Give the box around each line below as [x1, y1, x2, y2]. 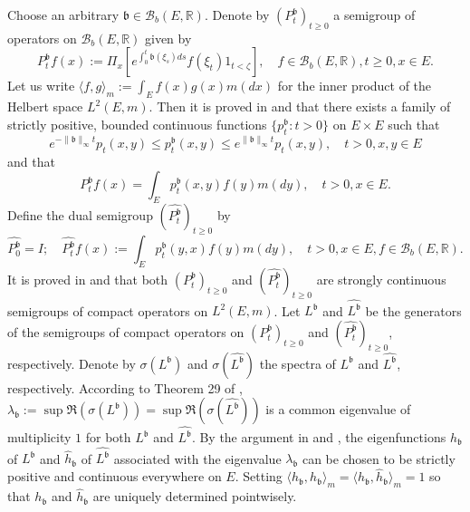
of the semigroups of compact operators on [7, 322, 245, 341]
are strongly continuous [316, 269, 446, 288]
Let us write [7, 76, 75, 95]
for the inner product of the [277, 76, 432, 95]
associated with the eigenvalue [113, 449, 282, 468]
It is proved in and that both [7, 269, 168, 288]
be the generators [365, 301, 462, 320]
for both [85, 428, 131, 447]
